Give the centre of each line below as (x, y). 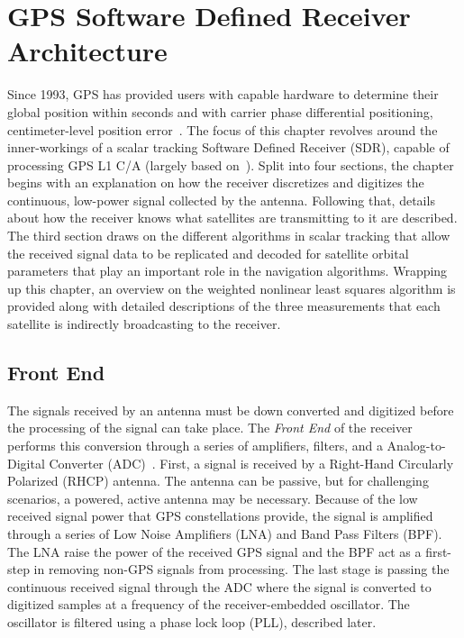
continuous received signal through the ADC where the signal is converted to (219, 586)
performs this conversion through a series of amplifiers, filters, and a (195, 446)
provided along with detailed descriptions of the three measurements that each (224, 306)
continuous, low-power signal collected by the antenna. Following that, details (221, 200)
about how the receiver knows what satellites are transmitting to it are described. (232, 218)
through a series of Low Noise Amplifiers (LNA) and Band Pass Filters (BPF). (225, 533)
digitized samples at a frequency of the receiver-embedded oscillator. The (209, 604)
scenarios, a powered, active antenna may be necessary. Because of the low (213, 498)
